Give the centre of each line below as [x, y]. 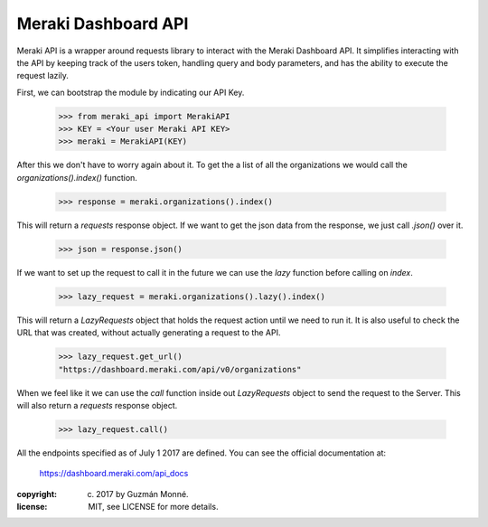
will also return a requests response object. [97, 405]
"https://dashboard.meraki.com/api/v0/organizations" [180, 369]
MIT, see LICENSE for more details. [153, 507]
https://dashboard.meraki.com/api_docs [114, 474]
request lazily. [43, 76]
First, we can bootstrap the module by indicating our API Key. [131, 92]
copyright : [37, 494]
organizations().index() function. [77, 177]
